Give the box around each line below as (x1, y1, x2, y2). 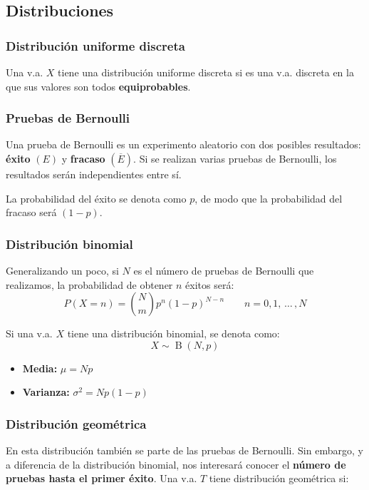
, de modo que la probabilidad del (194, 190, 343, 205)
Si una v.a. (6, 326, 53, 341)
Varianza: (22, 384, 70, 399)
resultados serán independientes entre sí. (6, 167, 182, 181)
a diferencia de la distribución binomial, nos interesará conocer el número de (6, 456, 346, 471)
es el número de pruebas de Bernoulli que (133, 263, 314, 277)
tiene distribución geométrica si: (209, 471, 349, 486)
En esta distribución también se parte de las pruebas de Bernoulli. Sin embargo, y (6, 443, 363, 458)
